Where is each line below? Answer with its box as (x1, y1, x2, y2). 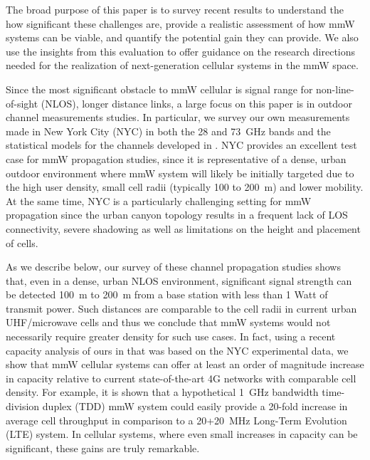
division (6, 399, 40, 414)
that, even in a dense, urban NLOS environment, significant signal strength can (6, 273, 352, 288)
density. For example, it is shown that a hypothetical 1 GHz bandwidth (6, 385, 319, 399)
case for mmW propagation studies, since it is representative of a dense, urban (6, 151, 347, 166)
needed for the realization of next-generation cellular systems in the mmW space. (6, 58, 359, 73)
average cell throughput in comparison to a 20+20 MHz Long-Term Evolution (6, 412, 347, 427)
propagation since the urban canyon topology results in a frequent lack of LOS (6, 207, 348, 222)
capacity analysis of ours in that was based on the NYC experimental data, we (6, 343, 349, 357)
